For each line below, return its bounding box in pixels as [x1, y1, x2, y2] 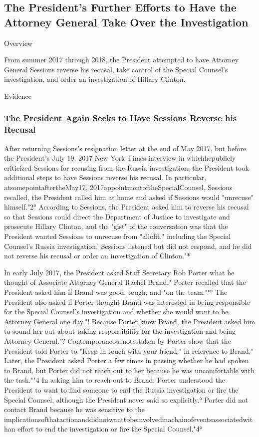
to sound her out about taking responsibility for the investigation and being [4, 326, 236, 336]
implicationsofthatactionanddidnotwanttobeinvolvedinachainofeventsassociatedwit [4, 414, 253, 424]
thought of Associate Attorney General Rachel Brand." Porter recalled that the [4, 277, 246, 287]
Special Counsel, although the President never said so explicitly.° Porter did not [4, 394, 249, 405]
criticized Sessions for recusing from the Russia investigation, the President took [4, 162, 249, 173]
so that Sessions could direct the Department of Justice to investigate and [4, 211, 230, 221]
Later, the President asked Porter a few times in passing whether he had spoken [4, 355, 249, 366]
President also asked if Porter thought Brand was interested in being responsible [4, 296, 250, 307]
